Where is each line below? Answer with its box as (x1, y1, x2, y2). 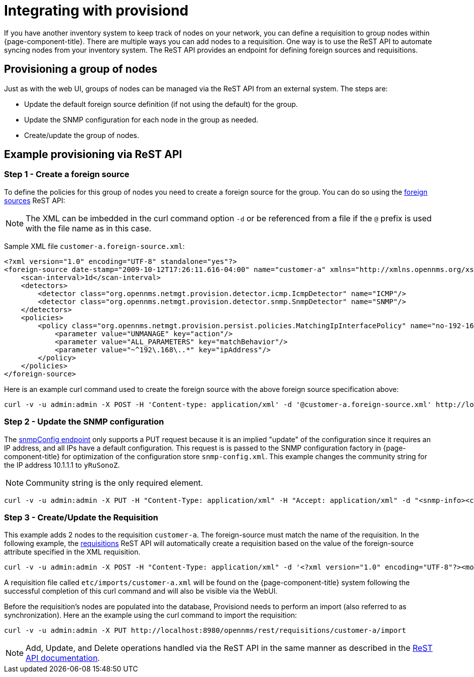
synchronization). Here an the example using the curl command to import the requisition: (4, 611, 297, 620)
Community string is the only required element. (26, 477, 203, 488)
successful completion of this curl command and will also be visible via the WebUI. (4, 587, 278, 596)
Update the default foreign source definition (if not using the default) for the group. (24, 99, 298, 108)
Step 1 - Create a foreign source (4, 169, 130, 180)
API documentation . (26, 653, 100, 663)
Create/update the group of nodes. (24, 130, 140, 140)
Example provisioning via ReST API (4, 148, 182, 161)
